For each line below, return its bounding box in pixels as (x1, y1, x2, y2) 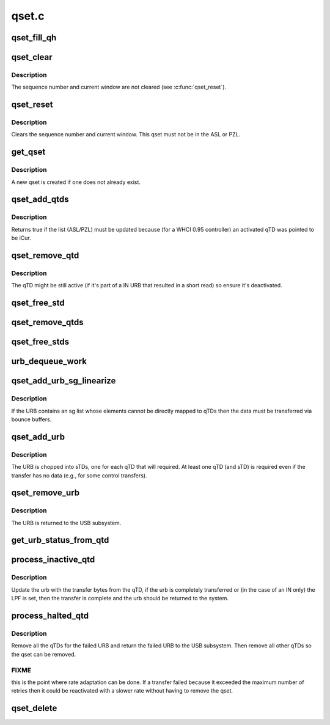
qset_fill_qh (11, 32, 57, 43)
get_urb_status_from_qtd (11, 535, 109, 545)
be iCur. (11, 234, 31, 241)
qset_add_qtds (11, 194, 69, 205)
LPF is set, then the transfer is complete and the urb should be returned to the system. (11, 595, 229, 602)
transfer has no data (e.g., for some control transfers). (11, 471, 147, 479)
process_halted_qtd (11, 611, 89, 621)
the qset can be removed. (11, 650, 76, 658)
